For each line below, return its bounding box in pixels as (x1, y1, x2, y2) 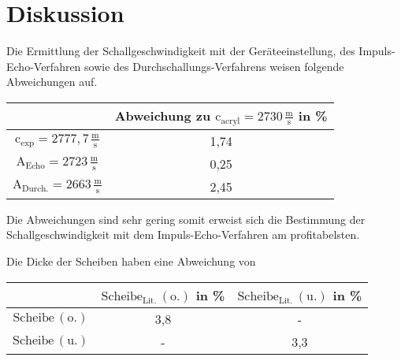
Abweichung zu (114, 106, 211, 125)
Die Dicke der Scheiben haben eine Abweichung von (6, 253, 256, 270)
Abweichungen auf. (6, 73, 98, 90)
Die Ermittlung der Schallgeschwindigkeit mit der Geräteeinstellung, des (6, 43, 355, 59)
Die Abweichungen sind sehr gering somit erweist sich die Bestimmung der (6, 210, 366, 227)
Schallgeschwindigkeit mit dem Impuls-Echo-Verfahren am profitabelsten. (6, 226, 360, 243)
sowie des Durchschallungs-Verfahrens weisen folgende (84, 58, 344, 74)
